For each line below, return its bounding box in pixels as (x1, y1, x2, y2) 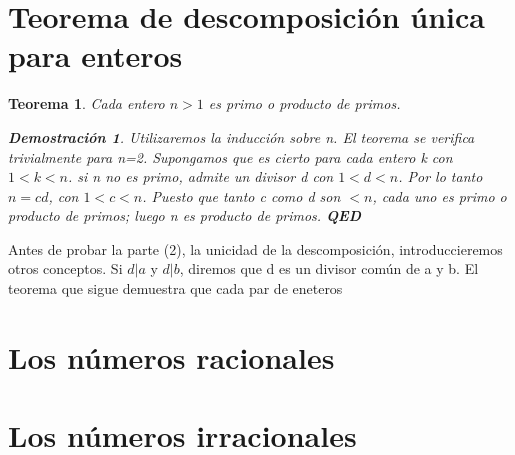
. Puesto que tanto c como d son (142, 185, 341, 206)
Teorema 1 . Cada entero (8, 93, 165, 114)
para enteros (8, 35, 183, 76)
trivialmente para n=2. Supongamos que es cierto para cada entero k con (8, 146, 453, 167)
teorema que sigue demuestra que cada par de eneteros (8, 278, 343, 299)
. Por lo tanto (398, 166, 483, 187)
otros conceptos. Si (8, 258, 123, 279)
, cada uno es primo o (372, 185, 507, 206)
